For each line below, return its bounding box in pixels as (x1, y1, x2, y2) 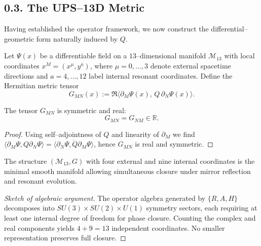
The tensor (4, 104, 38, 115)
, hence (94, 138, 116, 149)
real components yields (4, 222, 75, 233)
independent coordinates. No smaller (111, 222, 225, 233)
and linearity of (111, 128, 159, 139)
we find (172, 128, 195, 139)
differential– (211, 23, 248, 34)
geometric (4, 33, 34, 44)
